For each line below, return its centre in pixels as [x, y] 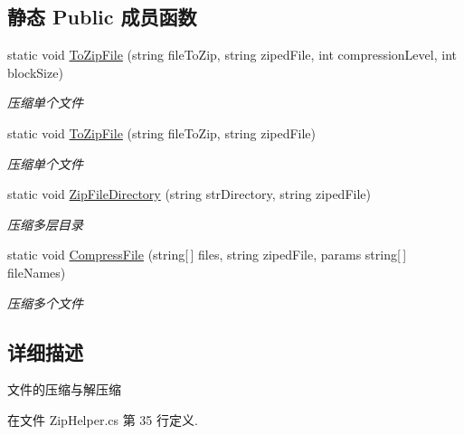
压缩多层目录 [45, 224]
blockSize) [35, 72]
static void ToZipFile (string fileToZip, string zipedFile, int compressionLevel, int [232, 55]
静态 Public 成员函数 [102, 17]
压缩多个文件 [45, 303]
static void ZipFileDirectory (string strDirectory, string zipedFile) [189, 194]
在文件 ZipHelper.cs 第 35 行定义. [103, 419]
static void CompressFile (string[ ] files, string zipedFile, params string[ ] [207, 255]
